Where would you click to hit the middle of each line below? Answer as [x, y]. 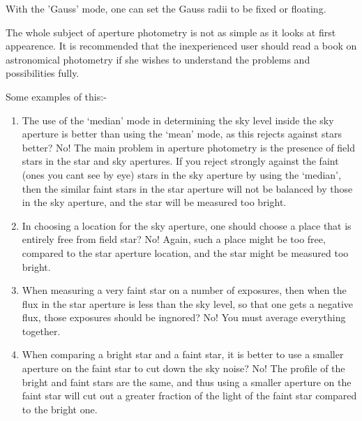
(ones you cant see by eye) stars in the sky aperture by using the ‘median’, [181, 174]
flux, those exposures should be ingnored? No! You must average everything [184, 317]
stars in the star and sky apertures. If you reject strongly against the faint [180, 161]
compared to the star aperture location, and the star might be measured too [185, 252]
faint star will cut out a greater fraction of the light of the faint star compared [189, 396]
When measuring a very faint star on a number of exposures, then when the [184, 290]
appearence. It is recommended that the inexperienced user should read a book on [181, 46]
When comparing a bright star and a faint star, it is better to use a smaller [183, 354]
